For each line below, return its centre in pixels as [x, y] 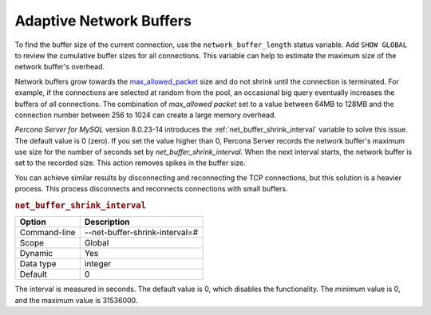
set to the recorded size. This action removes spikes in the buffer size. [130, 163]
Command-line [47, 233]
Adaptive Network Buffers [103, 21]
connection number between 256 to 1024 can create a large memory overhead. [146, 115]
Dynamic [36, 254]
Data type [38, 264]
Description [107, 222]
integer [98, 264]
